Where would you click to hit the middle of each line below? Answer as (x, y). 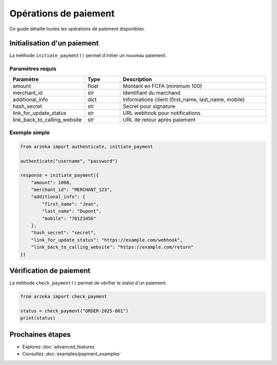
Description (137, 79)
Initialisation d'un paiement (54, 43)
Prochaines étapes (40, 334)
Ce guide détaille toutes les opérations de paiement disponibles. (77, 29)
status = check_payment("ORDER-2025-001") (74, 311)
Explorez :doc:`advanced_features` (59, 347)
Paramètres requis (33, 69)
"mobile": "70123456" (69, 218)
